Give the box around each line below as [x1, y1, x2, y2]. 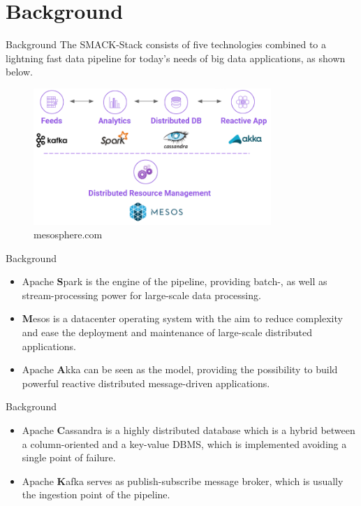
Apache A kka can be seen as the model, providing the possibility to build [22, 362, 338, 377]
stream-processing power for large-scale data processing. [22, 287, 261, 302]
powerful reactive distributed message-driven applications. [22, 375, 270, 390]
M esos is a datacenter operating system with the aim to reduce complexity [22, 311, 343, 326]
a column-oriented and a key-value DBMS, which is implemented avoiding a [22, 436, 347, 451]
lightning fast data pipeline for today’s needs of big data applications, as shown [6, 50, 346, 65]
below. [6, 64, 33, 79]
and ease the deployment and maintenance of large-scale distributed [22, 325, 313, 340]
